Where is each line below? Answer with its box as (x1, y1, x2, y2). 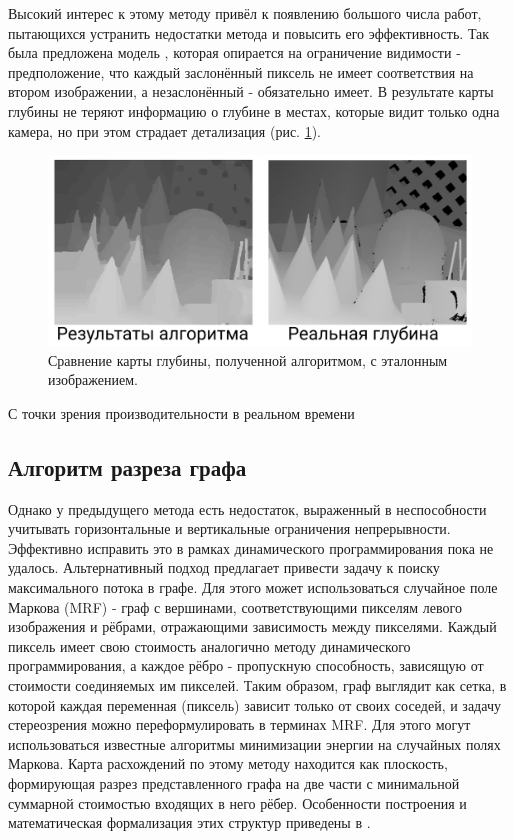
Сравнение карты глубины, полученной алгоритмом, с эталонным (48, 349, 448, 370)
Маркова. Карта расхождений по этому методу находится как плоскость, (8, 753, 448, 774)
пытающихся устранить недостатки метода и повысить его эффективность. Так (8, 22, 490, 43)
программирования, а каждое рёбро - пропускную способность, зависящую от (8, 655, 484, 676)
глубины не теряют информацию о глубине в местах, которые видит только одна (8, 100, 500, 121)
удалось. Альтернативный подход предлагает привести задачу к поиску (8, 557, 440, 578)
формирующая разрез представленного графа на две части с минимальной (8, 772, 460, 793)
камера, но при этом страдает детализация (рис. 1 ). (8, 120, 322, 141)
